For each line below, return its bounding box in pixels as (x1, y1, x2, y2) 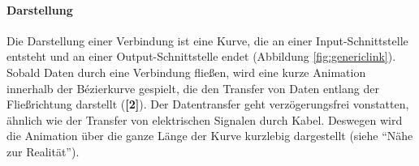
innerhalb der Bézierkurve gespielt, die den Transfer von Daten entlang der (6, 79, 379, 96)
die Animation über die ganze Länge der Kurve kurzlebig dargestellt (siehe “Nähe (6, 127, 413, 144)
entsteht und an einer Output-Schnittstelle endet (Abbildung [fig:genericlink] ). (6, 48, 396, 65)
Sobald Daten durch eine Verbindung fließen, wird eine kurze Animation (6, 63, 366, 80)
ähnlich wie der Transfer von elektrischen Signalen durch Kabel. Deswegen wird (6, 111, 403, 128)
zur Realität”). (6, 143, 80, 160)
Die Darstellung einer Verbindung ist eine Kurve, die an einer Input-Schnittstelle (6, 32, 408, 49)
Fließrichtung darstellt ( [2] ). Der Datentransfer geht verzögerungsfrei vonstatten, (6, 96, 409, 113)
